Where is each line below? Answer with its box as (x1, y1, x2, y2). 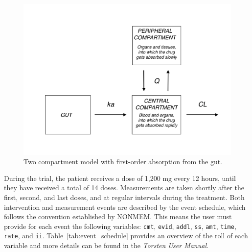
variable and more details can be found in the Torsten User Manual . (4, 240, 208, 251)
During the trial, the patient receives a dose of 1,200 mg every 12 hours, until (4, 173, 236, 183)
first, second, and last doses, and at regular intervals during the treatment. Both (4, 192, 245, 202)
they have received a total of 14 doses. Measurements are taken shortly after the (4, 182, 244, 193)
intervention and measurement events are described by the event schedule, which (4, 202, 246, 212)
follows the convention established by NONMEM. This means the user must (4, 211, 232, 222)
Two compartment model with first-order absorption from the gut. (23, 156, 223, 167)
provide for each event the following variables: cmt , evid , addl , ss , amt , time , (4, 221, 236, 231)
